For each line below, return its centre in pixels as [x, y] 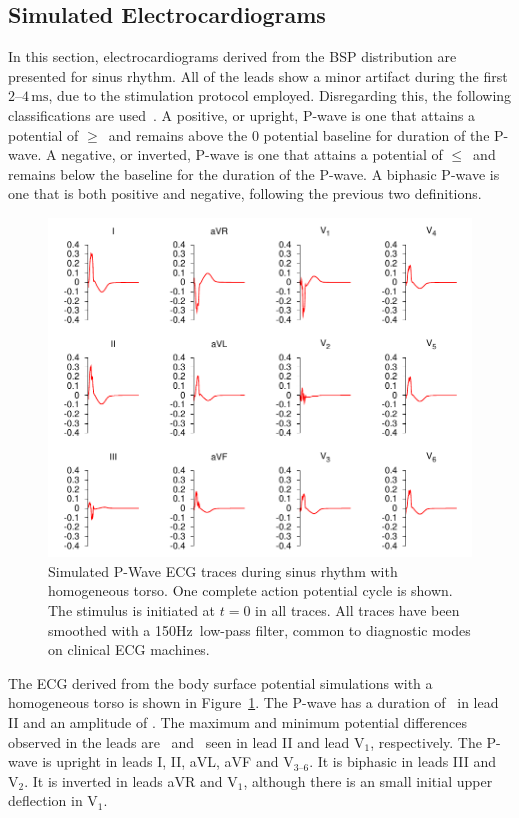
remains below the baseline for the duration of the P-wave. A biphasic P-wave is [254, 173]
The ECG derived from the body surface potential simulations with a [220, 682]
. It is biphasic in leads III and [403, 761]
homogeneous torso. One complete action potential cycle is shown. [250, 590]
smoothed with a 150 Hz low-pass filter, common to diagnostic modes [259, 629]
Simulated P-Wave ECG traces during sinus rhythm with [223, 570]
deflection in [45, 800]
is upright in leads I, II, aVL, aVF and [160, 761]
